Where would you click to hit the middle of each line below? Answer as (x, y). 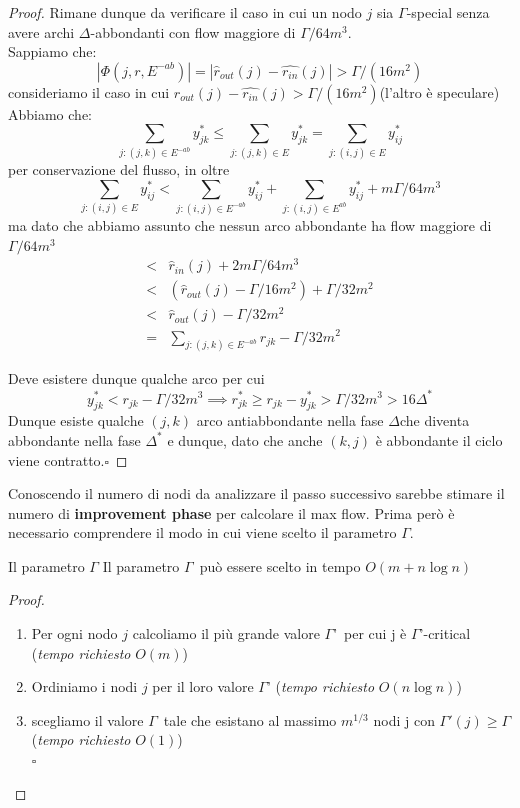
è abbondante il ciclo (439, 439)
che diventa (434, 420)
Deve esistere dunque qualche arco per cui (136, 378)
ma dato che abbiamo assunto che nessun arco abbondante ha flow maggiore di (250, 225)
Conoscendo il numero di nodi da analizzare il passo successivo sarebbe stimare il (256, 493)
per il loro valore (203, 686)
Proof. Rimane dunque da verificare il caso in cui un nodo (185, 12)
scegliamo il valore (87, 719)
